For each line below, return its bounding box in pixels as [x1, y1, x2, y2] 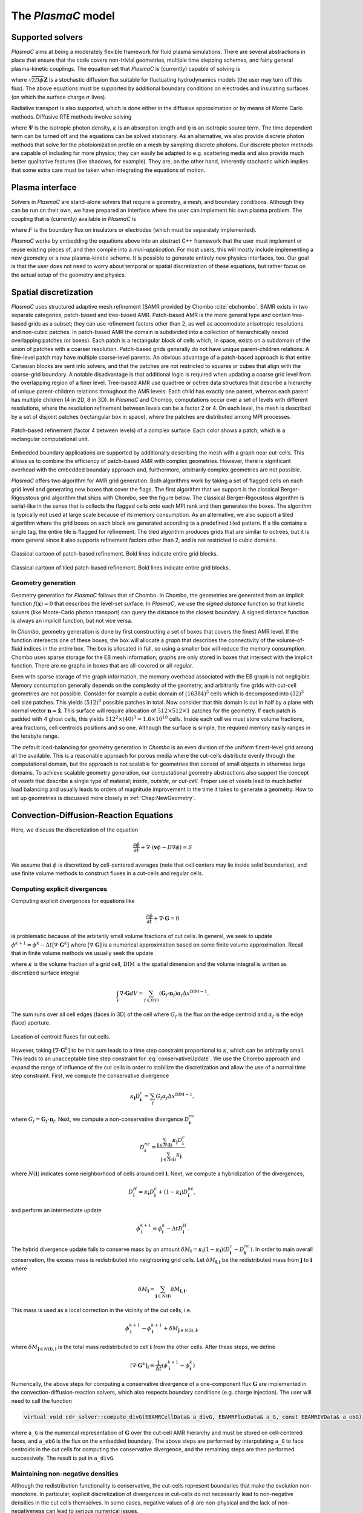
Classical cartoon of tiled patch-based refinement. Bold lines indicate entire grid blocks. [11, 563, 231, 571]
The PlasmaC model [11, 9, 115, 22]
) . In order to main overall [250, 1246, 313, 1253]
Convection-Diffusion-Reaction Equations [11, 810, 174, 820]
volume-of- [276, 636, 305, 644]
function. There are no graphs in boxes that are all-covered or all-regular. [11, 661, 194, 669]
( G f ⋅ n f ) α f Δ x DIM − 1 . [159, 989, 209, 998]
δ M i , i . [170, 1285, 188, 1294]
